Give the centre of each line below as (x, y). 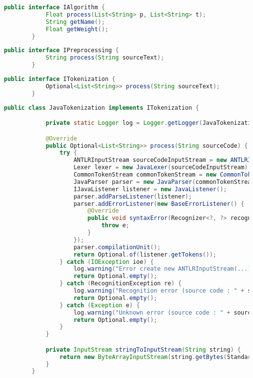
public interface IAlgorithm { (54, 7)
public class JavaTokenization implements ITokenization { (101, 108)
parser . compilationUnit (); (117, 247)
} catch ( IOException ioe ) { (107, 262)
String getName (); (75, 22)
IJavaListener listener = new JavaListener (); (150, 189)
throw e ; (115, 226)
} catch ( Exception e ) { (100, 305)
